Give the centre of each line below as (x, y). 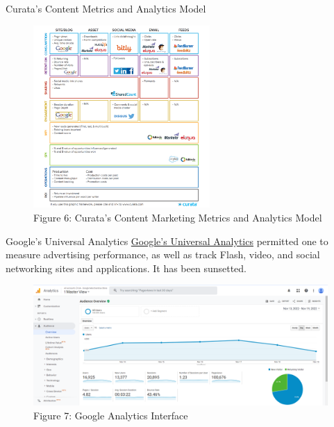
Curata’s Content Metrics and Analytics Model (106, 8)
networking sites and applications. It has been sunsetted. (126, 268)
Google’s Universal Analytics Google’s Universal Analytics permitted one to (167, 241)
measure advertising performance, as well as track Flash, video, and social (163, 254)
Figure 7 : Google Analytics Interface (111, 415)
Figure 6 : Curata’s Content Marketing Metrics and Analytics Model (178, 217)
